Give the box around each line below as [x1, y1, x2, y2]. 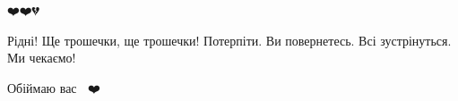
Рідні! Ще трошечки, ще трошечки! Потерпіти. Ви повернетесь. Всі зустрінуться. [7, 30, 452, 49]
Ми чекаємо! [7, 48, 76, 67]
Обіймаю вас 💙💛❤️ [7, 78, 100, 97]
